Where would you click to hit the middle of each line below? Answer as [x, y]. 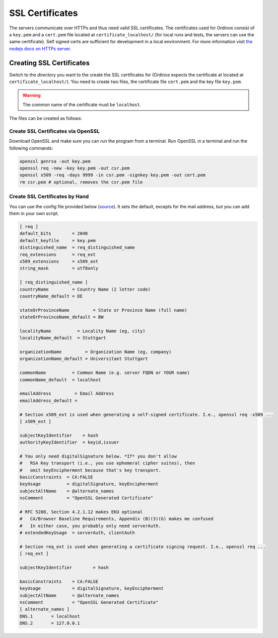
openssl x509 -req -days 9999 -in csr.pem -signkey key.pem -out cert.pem [113, 175]
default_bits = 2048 [54, 233]
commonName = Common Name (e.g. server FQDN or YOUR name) [105, 373]
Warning [32, 95]
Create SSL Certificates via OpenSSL [55, 131]
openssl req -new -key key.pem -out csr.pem [75, 168]
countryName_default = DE [51, 296]
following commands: [31, 148]
